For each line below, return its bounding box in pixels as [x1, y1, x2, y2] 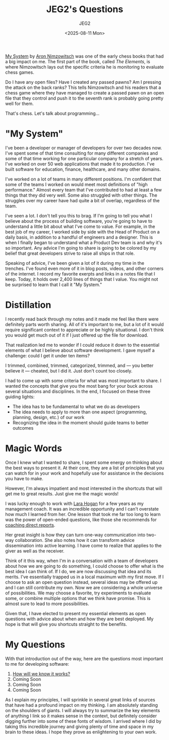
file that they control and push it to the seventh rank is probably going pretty [5, 95, 164, 101]
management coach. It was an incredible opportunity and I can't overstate [5, 505, 159, 512]
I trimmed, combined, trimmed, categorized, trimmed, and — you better [5, 362, 154, 368]
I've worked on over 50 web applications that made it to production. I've [5, 161, 155, 167]
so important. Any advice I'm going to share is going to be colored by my [5, 245, 156, 251]
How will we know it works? [12, 671, 71, 677]
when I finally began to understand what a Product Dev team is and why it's [5, 239, 162, 246]
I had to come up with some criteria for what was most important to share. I [5, 378, 161, 384]
